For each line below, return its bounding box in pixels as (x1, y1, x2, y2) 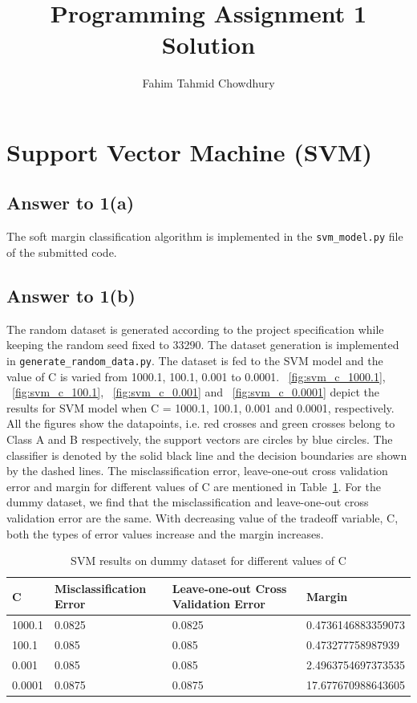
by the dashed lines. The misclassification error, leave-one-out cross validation (6, 462, 388, 479)
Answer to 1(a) (6, 190, 135, 215)
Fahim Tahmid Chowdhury (142, 75, 275, 91)
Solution (161, 28, 256, 61)
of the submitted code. (6, 243, 117, 260)
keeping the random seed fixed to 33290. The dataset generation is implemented (6, 336, 399, 353)
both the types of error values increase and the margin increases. (6, 525, 324, 542)
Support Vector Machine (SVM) (6, 135, 373, 168)
